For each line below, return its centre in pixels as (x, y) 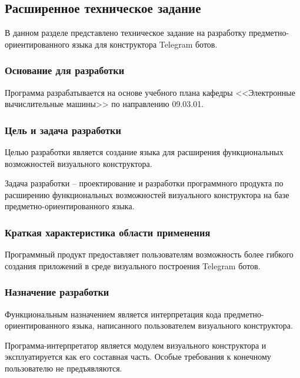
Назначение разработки (57, 292)
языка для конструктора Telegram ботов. (145, 44)
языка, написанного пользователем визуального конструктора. (182, 325)
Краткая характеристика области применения (108, 232)
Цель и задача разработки (63, 130)
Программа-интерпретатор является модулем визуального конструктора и (136, 345)
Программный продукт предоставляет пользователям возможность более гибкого (149, 254)
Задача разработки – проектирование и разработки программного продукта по (144, 183)
